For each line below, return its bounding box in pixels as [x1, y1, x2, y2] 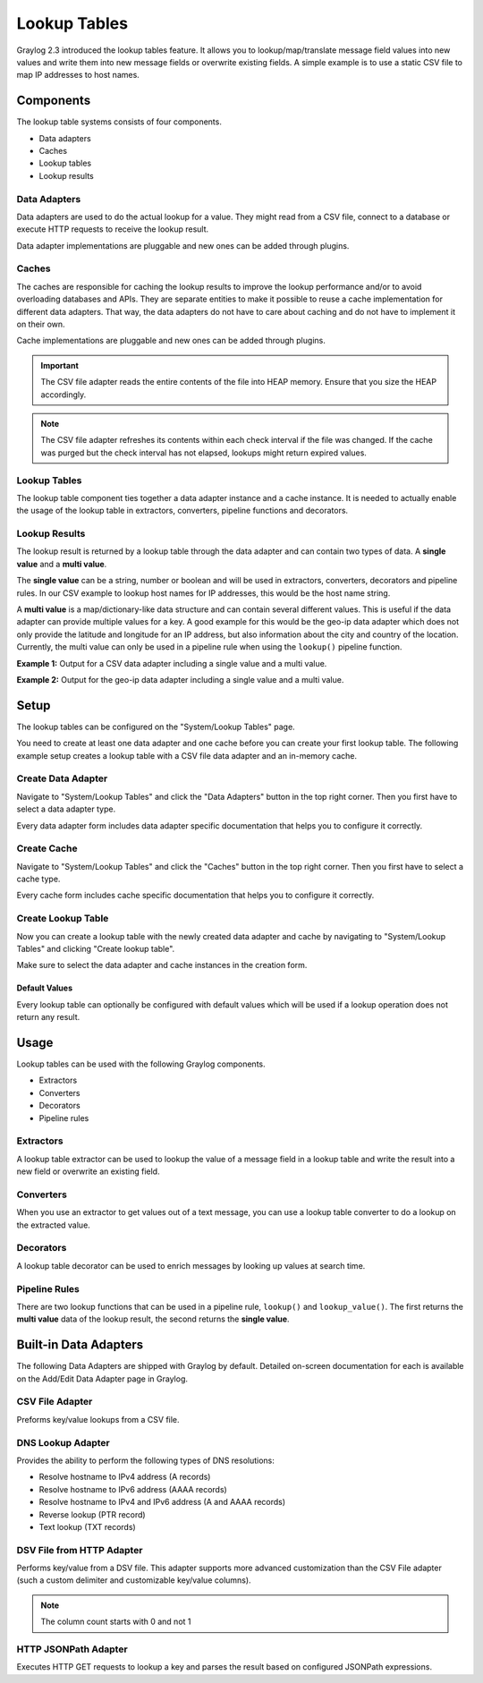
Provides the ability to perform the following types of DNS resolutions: [16, 1455, 275, 1466]
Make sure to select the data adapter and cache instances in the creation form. [16, 960, 308, 971]
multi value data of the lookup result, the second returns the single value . [16, 1313, 290, 1324]
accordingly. [40, 389, 87, 400]
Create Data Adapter [16, 772, 108, 785]
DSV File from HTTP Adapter [16, 1543, 143, 1556]
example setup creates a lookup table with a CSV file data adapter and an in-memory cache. [16, 750, 358, 761]
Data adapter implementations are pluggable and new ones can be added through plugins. [16, 240, 350, 251]
